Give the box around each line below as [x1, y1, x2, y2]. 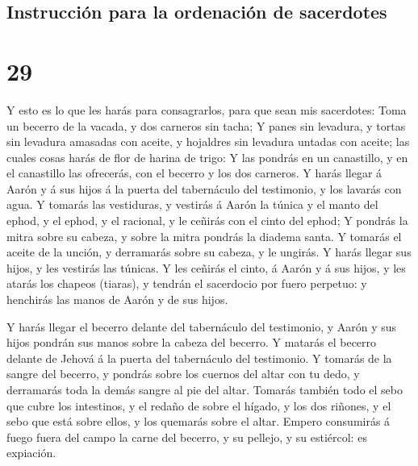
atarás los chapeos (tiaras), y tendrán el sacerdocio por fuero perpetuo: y [6, 275, 367, 292]
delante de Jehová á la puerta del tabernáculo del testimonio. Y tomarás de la [6, 349, 392, 366]
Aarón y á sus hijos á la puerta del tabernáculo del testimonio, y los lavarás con [6, 180, 402, 197]
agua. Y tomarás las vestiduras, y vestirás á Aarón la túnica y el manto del [6, 196, 378, 213]
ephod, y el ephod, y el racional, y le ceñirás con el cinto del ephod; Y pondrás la [6, 212, 408, 229]
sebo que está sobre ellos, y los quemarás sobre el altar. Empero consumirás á [6, 413, 391, 430]
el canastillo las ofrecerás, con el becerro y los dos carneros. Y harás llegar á [6, 164, 382, 181]
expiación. [6, 444, 56, 461]
